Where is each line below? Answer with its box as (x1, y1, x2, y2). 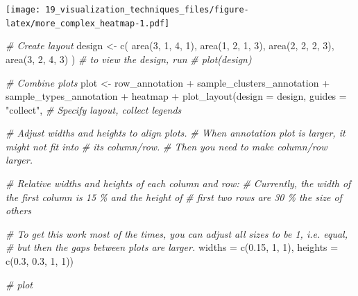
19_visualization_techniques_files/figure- (45, 5, 249, 15)
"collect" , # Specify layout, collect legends (6, 102, 182, 116)
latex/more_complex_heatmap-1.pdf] (6, 18, 170, 28)
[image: (6, 5, 41, 15)
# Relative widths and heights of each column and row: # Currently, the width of (6, 176, 351, 191)
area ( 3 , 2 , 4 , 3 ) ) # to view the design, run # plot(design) (6, 51, 252, 66)
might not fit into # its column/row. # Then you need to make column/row (6, 139, 327, 153)
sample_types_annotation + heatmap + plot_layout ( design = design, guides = (6, 89, 347, 103)
